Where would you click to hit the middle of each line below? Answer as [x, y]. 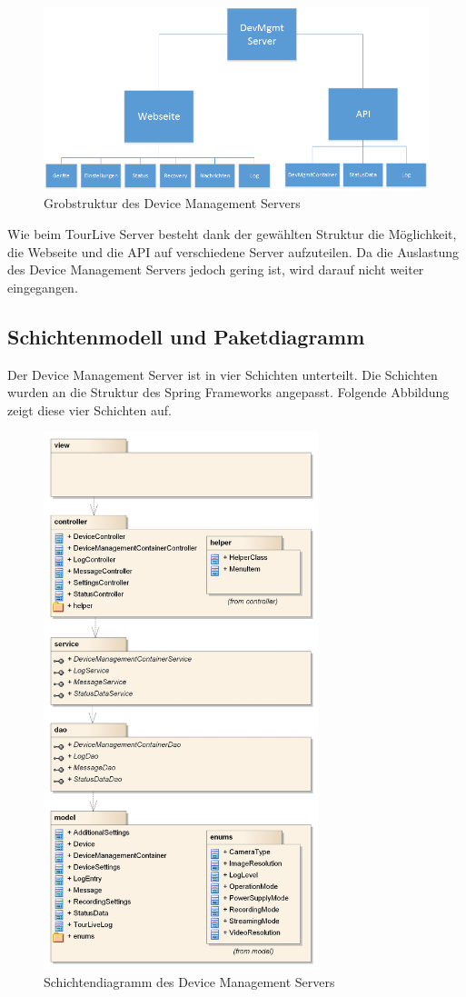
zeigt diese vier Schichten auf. [89, 409]
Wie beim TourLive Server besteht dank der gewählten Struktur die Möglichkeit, [232, 234]
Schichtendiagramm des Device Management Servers [189, 981]
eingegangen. [43, 287]
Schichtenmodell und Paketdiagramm [186, 336]
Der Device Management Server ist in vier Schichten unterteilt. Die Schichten [223, 374]
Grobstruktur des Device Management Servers [172, 203]
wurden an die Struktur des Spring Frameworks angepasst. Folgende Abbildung [228, 392]
